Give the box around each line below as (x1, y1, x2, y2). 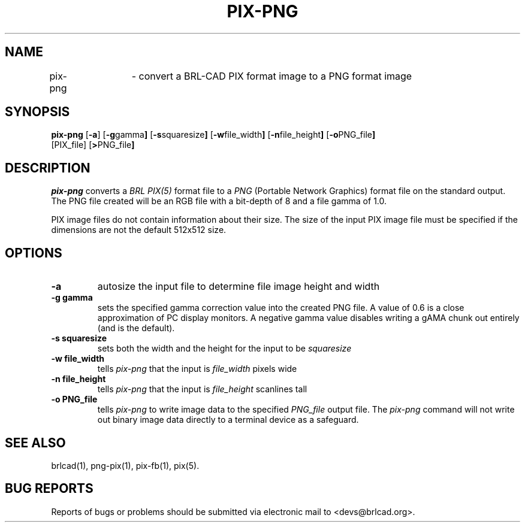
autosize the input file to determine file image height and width (97, 280, 380, 293)
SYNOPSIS (5, 104, 70, 120)
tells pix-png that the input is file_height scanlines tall (97, 384, 307, 395)
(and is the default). (97, 323, 175, 334)
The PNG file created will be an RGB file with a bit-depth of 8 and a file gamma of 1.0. (51, 196, 387, 207)
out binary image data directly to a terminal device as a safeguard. (97, 414, 359, 425)
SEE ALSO (5, 435, 66, 450)
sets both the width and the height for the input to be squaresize (97, 343, 352, 354)
